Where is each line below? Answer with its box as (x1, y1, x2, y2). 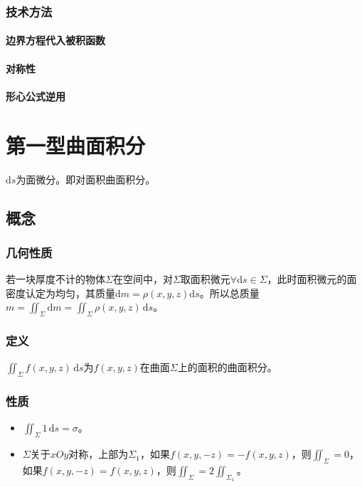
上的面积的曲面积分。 (177, 360, 277, 375)
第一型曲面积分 (6, 130, 146, 159)
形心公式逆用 (6, 88, 65, 103)
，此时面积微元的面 (267, 272, 357, 287)
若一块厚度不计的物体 (6, 272, 105, 287)
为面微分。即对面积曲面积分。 (16, 171, 156, 186)
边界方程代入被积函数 (6, 33, 105, 48)
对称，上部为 (68, 446, 129, 461)
